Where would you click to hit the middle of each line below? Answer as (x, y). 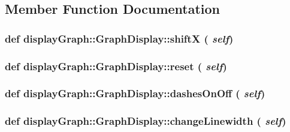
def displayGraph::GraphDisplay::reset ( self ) (116, 66)
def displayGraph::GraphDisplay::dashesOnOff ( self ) (135, 93)
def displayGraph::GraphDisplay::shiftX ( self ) (119, 38)
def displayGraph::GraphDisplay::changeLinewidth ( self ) (146, 121)
